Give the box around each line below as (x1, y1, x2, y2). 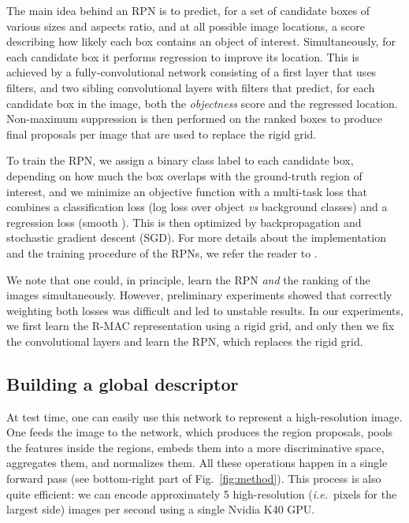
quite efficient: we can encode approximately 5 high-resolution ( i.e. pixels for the (6, 485, 397, 502)
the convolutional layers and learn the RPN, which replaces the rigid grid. (6, 332, 363, 349)
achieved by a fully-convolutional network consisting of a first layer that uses (6, 64, 377, 80)
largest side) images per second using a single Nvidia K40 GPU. (6, 501, 315, 517)
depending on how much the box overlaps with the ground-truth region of (6, 167, 363, 184)
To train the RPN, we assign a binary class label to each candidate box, (6, 152, 354, 169)
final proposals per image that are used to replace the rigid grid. (6, 125, 317, 142)
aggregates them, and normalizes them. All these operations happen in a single (6, 454, 388, 471)
